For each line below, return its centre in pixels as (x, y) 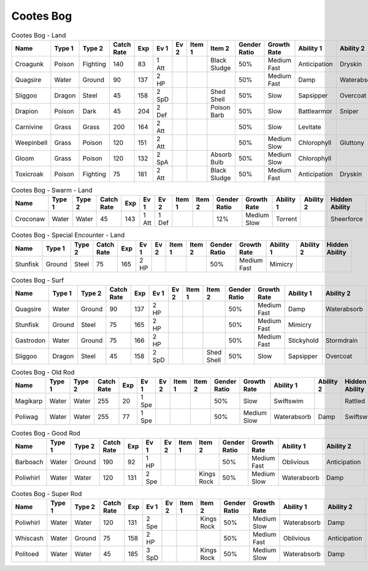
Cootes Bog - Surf (38, 280)
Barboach (29, 462)
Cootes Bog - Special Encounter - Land (68, 235)
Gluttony (352, 142)
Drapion (27, 111)
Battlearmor (315, 111)
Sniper (349, 111)
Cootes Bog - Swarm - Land (52, 190)
